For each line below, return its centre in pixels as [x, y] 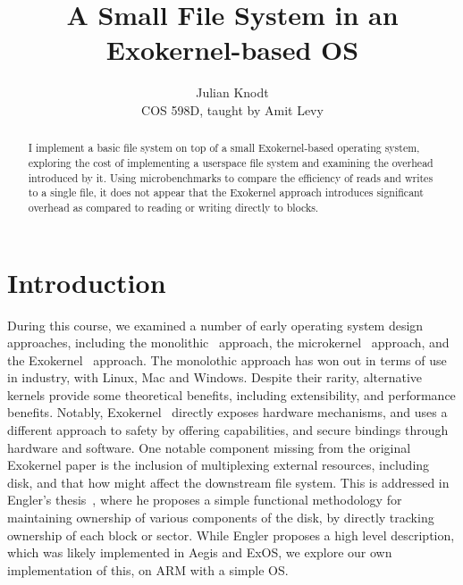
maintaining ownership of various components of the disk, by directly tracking [221, 518]
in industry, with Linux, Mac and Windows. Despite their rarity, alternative [215, 377]
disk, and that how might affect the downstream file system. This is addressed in [228, 482]
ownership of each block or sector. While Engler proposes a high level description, [231, 535]
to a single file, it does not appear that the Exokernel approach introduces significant [226, 192]
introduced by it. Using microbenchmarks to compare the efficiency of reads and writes [231, 177]
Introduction [87, 282]
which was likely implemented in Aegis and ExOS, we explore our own [200, 552]
